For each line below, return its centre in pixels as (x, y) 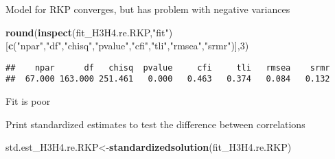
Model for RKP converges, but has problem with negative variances (148, 9)
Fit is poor (28, 101)
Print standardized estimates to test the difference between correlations (155, 124)
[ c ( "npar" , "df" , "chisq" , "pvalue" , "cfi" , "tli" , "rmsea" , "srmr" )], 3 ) (127, 46)
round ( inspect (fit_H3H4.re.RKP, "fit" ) (89, 32)
